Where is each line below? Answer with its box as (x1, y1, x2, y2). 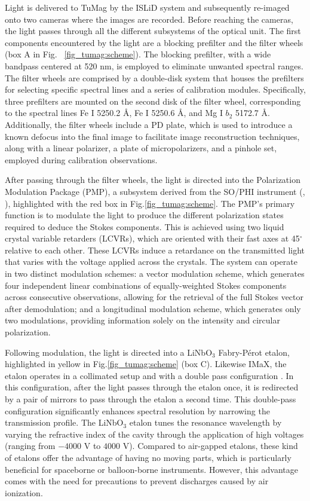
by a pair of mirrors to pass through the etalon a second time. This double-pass (5, 393, 296, 405)
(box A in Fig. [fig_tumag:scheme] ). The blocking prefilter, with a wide (5, 48, 271, 60)
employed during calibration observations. (5, 153, 158, 166)
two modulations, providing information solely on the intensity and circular (5, 314, 280, 326)
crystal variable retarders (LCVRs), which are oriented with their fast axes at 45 (5, 232, 300, 245)
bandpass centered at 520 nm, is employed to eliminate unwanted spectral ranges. (5, 59, 303, 72)
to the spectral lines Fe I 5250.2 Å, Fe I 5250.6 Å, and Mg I (5, 106, 223, 119)
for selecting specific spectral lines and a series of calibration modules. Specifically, (5, 83, 306, 96)
